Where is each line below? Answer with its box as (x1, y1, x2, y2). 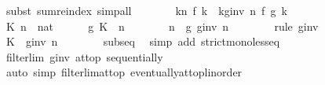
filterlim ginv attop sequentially (5, 48, 163, 65)
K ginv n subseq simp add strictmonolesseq (5, 33, 280, 50)
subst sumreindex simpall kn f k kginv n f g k (5, 2, 287, 18)
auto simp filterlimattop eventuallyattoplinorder (5, 64, 243, 80)
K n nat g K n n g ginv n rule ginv (5, 17, 319, 34)
